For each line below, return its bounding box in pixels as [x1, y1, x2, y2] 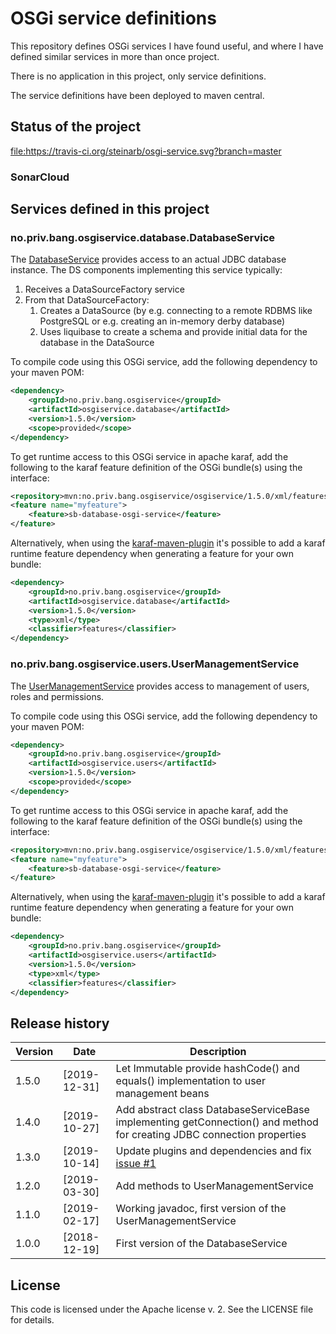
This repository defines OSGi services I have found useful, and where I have [10, 40, 324, 52]
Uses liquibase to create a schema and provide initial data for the [39, 326, 308, 338]
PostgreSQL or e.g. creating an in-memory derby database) [39, 315, 286, 327]
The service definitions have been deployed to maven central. [10, 89, 265, 101]
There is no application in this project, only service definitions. [10, 70, 267, 82]
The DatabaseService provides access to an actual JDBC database [10, 253, 287, 266]
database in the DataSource [39, 337, 155, 349]
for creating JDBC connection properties [115, 1128, 307, 1142]
